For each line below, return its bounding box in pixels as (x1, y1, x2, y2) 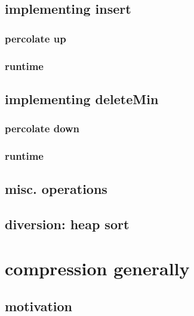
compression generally (5, 256, 190, 280)
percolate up (5, 31, 66, 45)
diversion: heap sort (5, 215, 130, 233)
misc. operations (5, 180, 107, 198)
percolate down (5, 121, 80, 136)
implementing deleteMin (5, 89, 159, 108)
